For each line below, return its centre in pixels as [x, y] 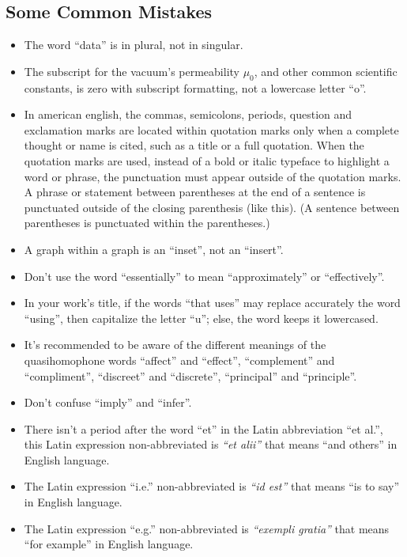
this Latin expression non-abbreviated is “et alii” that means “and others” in [211, 444]
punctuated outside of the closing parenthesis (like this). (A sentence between [212, 207]
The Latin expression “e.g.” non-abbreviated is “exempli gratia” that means [207, 528]
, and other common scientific [326, 71]
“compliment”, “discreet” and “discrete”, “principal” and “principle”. [190, 375]
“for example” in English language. [109, 544]
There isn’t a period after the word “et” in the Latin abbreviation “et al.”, [203, 428]
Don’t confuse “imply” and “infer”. [108, 402]
